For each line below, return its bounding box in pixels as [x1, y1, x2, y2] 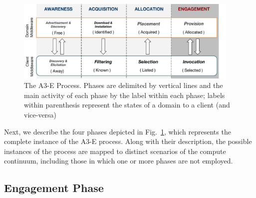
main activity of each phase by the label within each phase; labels [24, 89, 225, 100]
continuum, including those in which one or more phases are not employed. [4, 155, 233, 166]
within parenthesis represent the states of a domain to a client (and [24, 99, 230, 110]
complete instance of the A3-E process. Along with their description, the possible [4, 136, 252, 146]
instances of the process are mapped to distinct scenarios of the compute [4, 145, 226, 156]
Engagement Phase [4, 180, 104, 195]
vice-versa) [24, 109, 57, 120]
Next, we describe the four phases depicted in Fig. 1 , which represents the [4, 126, 231, 136]
